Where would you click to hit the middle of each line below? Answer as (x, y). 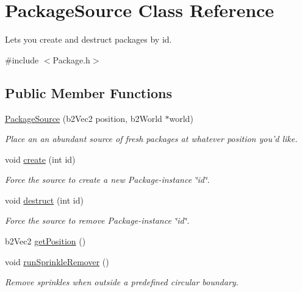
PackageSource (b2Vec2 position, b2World (84, 118)
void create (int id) (40, 159)
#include (22, 59)
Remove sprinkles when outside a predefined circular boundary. (122, 282)
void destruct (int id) (44, 200)
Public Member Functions (88, 92)
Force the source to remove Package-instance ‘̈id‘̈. (97, 220)
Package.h (71, 59)
